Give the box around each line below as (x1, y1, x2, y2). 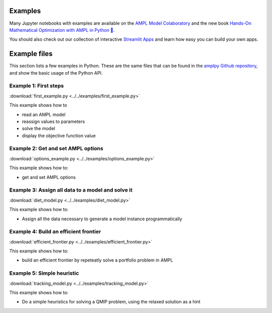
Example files (9, 49, 53, 58)
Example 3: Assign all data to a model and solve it (9, 186, 133, 194)
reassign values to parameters (22, 118, 85, 124)
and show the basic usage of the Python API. (9, 70, 103, 76)
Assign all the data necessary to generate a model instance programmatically (22, 216, 182, 222)
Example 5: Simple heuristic (9, 270, 79, 277)
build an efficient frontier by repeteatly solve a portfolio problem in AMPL (22, 257, 173, 263)
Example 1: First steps (9, 82, 64, 89)
